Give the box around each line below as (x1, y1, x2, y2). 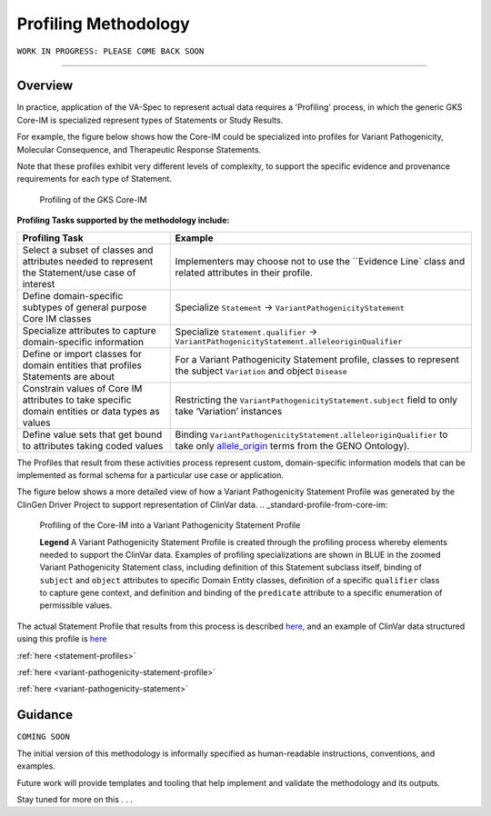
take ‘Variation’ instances (175, 404, 283, 417)
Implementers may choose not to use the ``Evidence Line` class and (175, 254, 466, 267)
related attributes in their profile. (175, 266, 314, 279)
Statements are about (22, 370, 115, 383)
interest (22, 277, 55, 290)
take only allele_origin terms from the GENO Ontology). (175, 439, 410, 452)
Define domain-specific (22, 289, 124, 302)
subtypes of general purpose (22, 301, 147, 313)
